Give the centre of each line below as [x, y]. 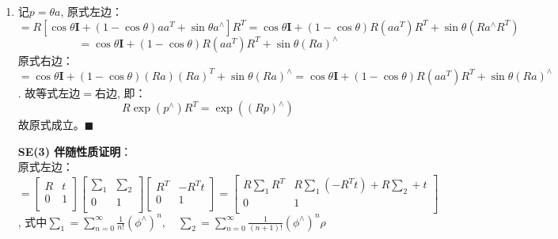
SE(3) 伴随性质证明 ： [75, 151]
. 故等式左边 [49, 92]
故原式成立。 [51, 125]
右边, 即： [121, 92]
